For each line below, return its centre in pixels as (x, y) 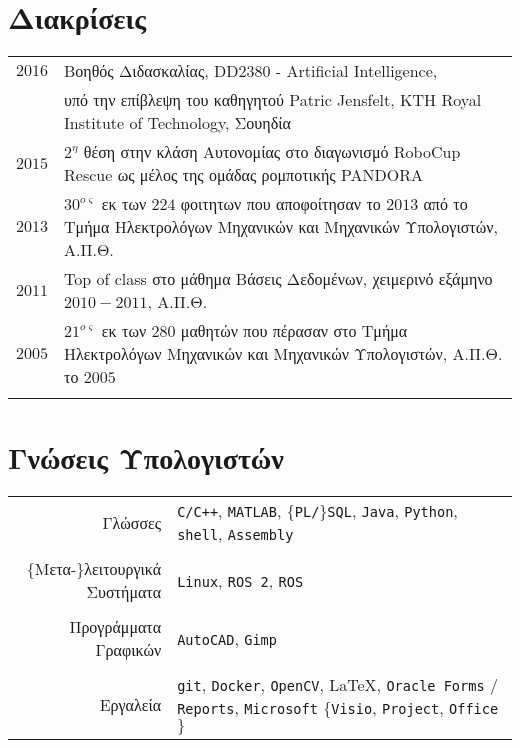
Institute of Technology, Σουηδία (177, 123)
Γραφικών (128, 650)
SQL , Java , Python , (392, 511)
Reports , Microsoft (247, 708)
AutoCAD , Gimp (227, 638)
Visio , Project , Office (415, 708)
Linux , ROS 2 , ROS (240, 580)
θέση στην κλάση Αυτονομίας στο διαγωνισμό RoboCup (272, 152)
